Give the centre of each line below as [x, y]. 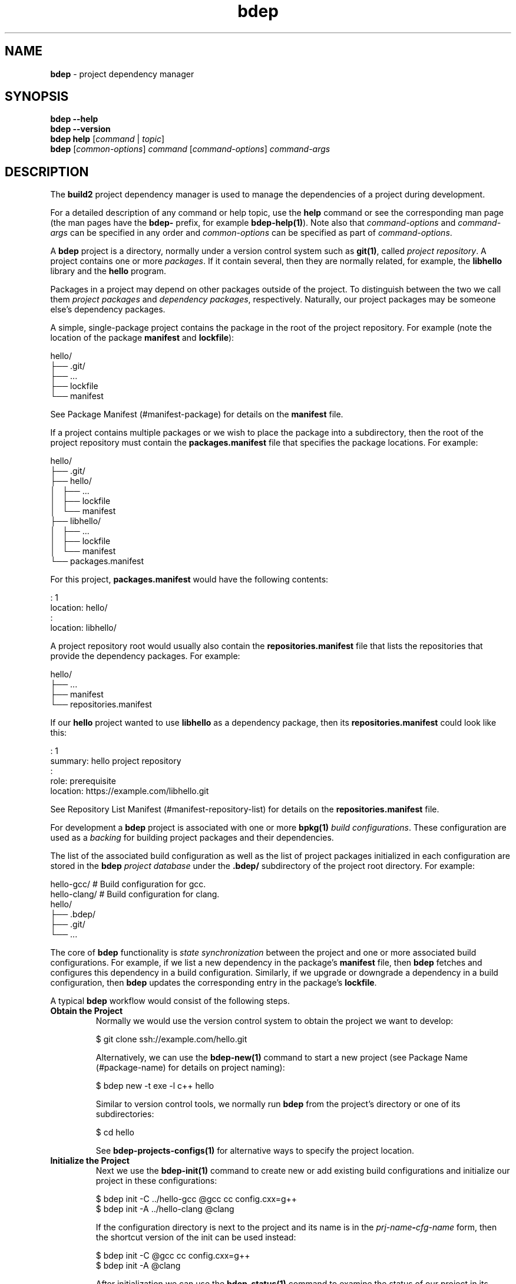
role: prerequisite [83, 781]
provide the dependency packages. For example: [145, 656]
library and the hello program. [108, 271]
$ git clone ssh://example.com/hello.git [171, 1039]
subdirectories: [125, 1114]
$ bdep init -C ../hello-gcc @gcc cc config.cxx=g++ [196, 1199]
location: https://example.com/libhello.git [130, 791]
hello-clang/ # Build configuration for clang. [135, 894]
